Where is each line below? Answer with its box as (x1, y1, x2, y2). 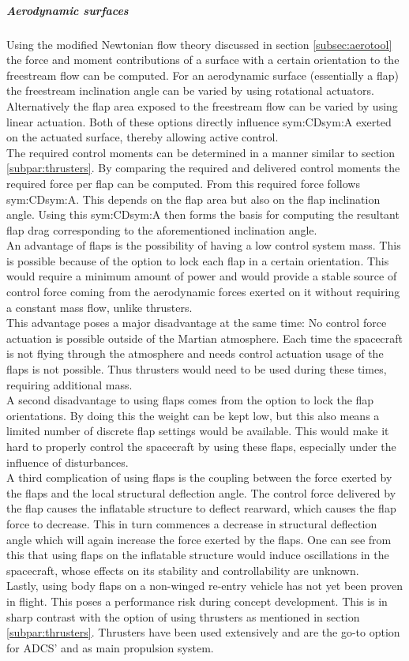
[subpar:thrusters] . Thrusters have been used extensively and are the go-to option (6, 624, 400, 640)
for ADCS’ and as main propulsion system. (6, 639, 214, 655)
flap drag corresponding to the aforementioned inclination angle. (6, 221, 317, 238)
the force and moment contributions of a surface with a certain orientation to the (6, 51, 400, 68)
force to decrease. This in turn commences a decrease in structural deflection (6, 515, 377, 531)
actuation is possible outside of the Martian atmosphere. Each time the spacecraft (6, 329, 403, 346)
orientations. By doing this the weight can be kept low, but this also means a (6, 407, 380, 423)
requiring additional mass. (6, 376, 133, 392)
